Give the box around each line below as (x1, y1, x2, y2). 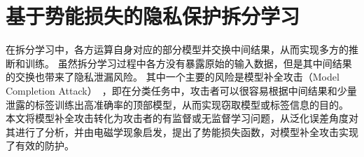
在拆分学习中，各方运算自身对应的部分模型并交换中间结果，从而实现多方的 (6, 42, 349, 57)
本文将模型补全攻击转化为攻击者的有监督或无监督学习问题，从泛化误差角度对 (6, 111, 358, 125)
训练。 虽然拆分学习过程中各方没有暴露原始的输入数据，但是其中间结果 (24, 55, 352, 70)
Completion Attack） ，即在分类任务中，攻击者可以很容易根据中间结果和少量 (6, 83, 357, 97)
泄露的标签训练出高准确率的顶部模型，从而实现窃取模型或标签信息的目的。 (6, 97, 349, 111)
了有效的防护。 (6, 138, 74, 153)
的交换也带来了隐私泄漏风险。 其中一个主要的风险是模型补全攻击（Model (6, 69, 339, 84)
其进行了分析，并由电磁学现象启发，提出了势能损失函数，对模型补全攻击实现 (6, 124, 358, 139)
